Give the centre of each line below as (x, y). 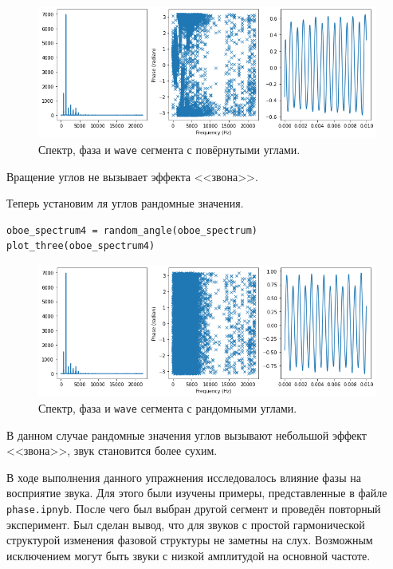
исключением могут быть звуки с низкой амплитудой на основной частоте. (189, 555)
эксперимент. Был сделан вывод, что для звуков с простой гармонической (186, 524)
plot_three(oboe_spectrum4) (81, 246)
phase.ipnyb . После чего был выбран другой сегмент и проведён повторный (194, 508)
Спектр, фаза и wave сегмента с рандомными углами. (168, 407)
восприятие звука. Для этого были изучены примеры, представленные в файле (197, 493)
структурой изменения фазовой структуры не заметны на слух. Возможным (190, 540)
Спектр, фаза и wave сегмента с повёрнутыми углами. (169, 149)
